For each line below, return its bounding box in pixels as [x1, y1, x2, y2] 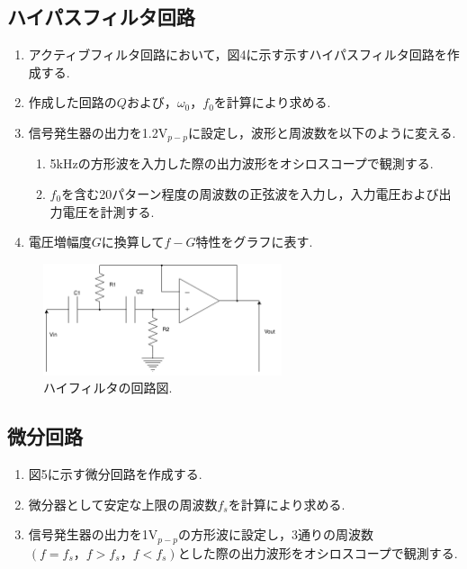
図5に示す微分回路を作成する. [28, 465, 202, 483]
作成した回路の [28, 93, 117, 112]
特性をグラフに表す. [195, 232, 313, 251]
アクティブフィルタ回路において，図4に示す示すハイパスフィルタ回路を [28, 45, 447, 64]
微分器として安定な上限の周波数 [28, 494, 218, 513]
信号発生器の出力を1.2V [28, 122, 168, 141]
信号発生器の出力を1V [28, 525, 158, 544]
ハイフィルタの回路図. [43, 378, 173, 397]
